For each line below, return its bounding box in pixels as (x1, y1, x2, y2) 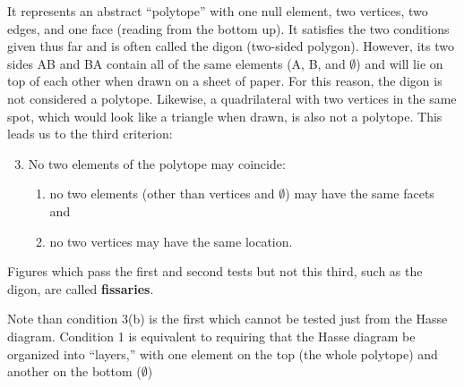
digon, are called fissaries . (7, 279, 154, 298)
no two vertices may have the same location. (49, 231, 293, 250)
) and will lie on (356, 54, 443, 72)
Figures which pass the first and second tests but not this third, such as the (7, 262, 423, 281)
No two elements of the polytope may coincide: (28, 154, 286, 172)
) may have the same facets (285, 184, 434, 203)
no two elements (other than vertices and (49, 184, 275, 203)
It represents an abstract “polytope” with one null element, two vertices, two (7, 2, 428, 20)
